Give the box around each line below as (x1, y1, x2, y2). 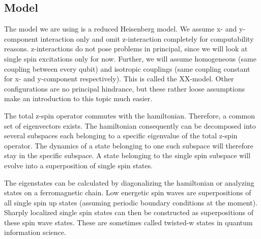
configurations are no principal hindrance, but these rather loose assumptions (4, 83, 245, 94)
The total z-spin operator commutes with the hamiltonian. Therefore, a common (4, 110, 255, 121)
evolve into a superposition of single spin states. (4, 160, 153, 170)
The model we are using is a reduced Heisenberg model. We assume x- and (4, 23, 237, 34)
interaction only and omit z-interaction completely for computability (40, 33, 254, 44)
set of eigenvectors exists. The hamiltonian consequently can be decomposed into (4, 120, 256, 131)
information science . (4, 227, 66, 237)
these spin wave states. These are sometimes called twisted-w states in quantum (4, 217, 253, 227)
